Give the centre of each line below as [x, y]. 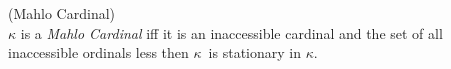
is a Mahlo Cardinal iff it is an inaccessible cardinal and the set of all [231, 32]
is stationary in [254, 52]
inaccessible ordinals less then [98, 52]
